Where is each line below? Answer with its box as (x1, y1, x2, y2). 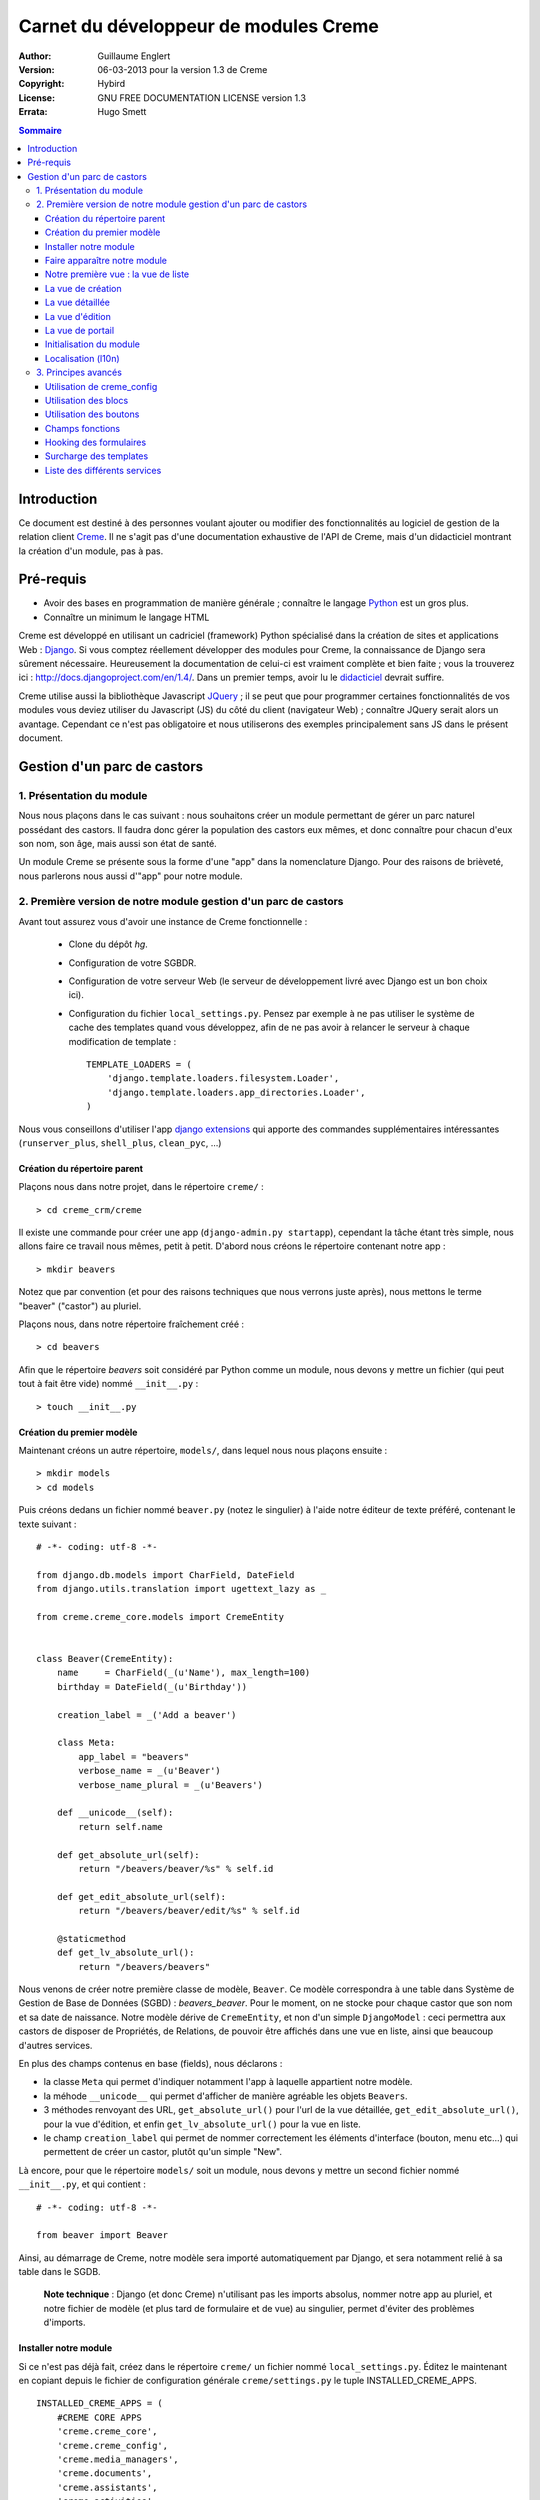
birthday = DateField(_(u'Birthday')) (56, 1681, 248, 1692)
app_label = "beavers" (78, 1751, 190, 1762)
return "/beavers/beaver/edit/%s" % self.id (78, 1905, 300, 1917)
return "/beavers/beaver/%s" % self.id (78, 1863, 274, 1874)
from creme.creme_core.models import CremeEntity (36, 1611, 285, 1622)
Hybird (97, 78, 125, 90)
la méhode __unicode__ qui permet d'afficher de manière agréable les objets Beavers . (43, 2090, 409, 2102)
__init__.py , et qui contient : (18, 2178, 147, 2190)
